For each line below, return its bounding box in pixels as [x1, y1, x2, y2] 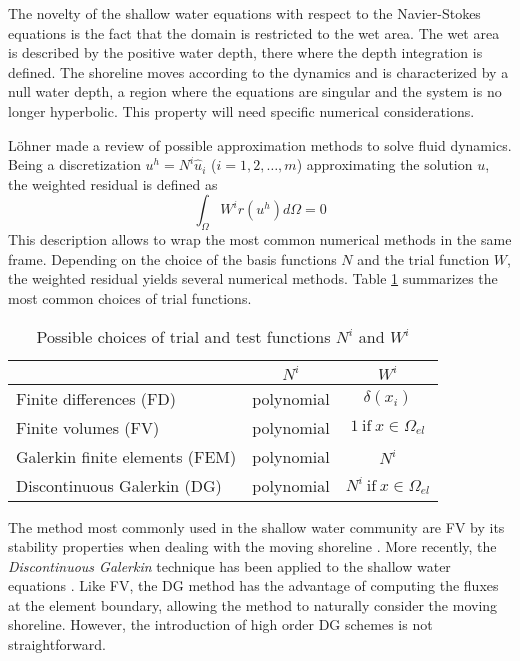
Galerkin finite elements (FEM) [16, 444, 237, 468]
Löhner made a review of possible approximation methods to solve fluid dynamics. [8, 134, 512, 155]
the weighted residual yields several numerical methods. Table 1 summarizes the [8, 268, 498, 289]
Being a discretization [8, 154, 141, 175]
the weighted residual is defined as [8, 173, 218, 194]
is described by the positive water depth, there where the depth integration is [8, 42, 483, 63]
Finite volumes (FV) [16, 415, 160, 439]
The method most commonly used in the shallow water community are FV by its [8, 516, 505, 537]
